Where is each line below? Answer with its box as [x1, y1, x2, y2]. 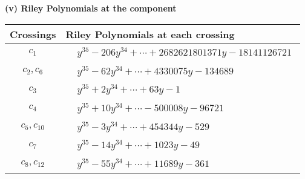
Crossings [10, 27, 56, 41]
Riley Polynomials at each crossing [65, 27, 235, 41]
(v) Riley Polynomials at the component [5, 2, 177, 14]
